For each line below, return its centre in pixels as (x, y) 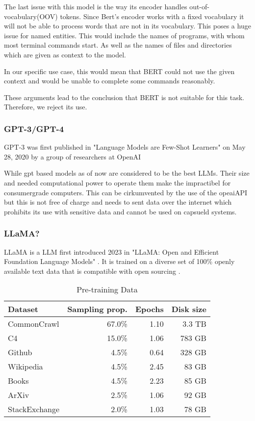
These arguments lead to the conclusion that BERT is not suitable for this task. (124, 97)
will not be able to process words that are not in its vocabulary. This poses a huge (127, 26)
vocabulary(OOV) (31, 16)
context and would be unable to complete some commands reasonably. (110, 81)
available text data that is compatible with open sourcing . (92, 271)
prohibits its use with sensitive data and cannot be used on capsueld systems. (120, 211)
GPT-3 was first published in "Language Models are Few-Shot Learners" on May (125, 147)
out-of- (199, 6)
